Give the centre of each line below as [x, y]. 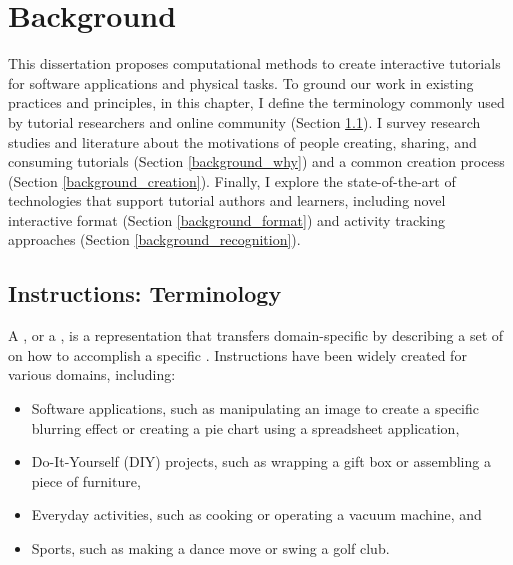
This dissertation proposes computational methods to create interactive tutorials [254, 63]
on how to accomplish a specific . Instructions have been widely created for [237, 354]
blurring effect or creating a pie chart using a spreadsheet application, [245, 427]
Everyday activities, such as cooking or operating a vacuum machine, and [256, 514]
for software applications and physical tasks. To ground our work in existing [241, 82]
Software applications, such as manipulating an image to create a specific [255, 408]
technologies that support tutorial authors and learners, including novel [227, 200]
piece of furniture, [86, 480]
